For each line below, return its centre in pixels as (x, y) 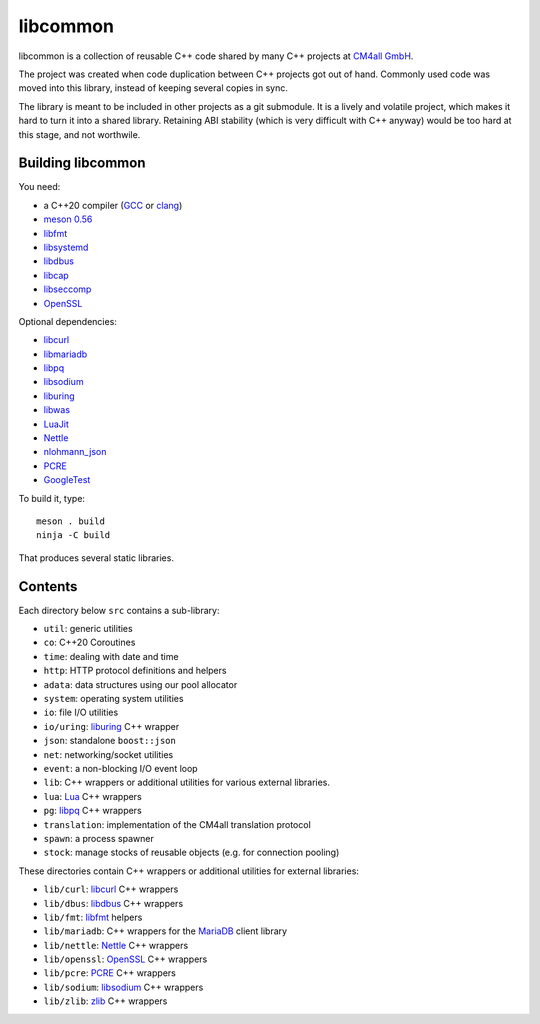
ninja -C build (73, 535)
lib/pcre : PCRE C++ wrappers (110, 973)
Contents (48, 586)
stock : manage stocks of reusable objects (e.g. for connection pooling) (191, 852)
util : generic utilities (88, 629)
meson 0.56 (68, 219)
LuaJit (56, 424)
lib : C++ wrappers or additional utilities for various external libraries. (186, 782)
